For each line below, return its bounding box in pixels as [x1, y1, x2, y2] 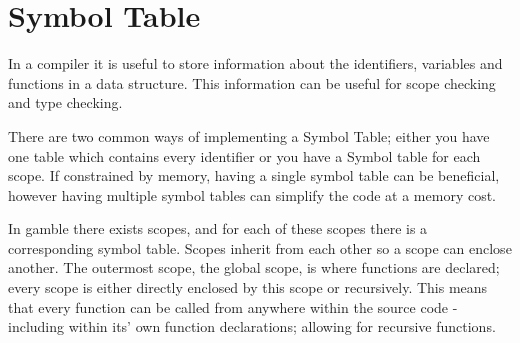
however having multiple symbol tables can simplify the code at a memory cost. [8, 184, 497, 205]
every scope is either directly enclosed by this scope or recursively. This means [8, 277, 488, 298]
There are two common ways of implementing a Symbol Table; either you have [8, 125, 490, 146]
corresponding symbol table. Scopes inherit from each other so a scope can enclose [8, 237, 512, 258]
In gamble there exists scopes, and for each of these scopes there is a [8, 218, 428, 239]
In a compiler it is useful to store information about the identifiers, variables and [8, 53, 503, 74]
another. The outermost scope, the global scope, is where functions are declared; [8, 257, 500, 278]
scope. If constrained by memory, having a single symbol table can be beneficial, [8, 165, 500, 186]
